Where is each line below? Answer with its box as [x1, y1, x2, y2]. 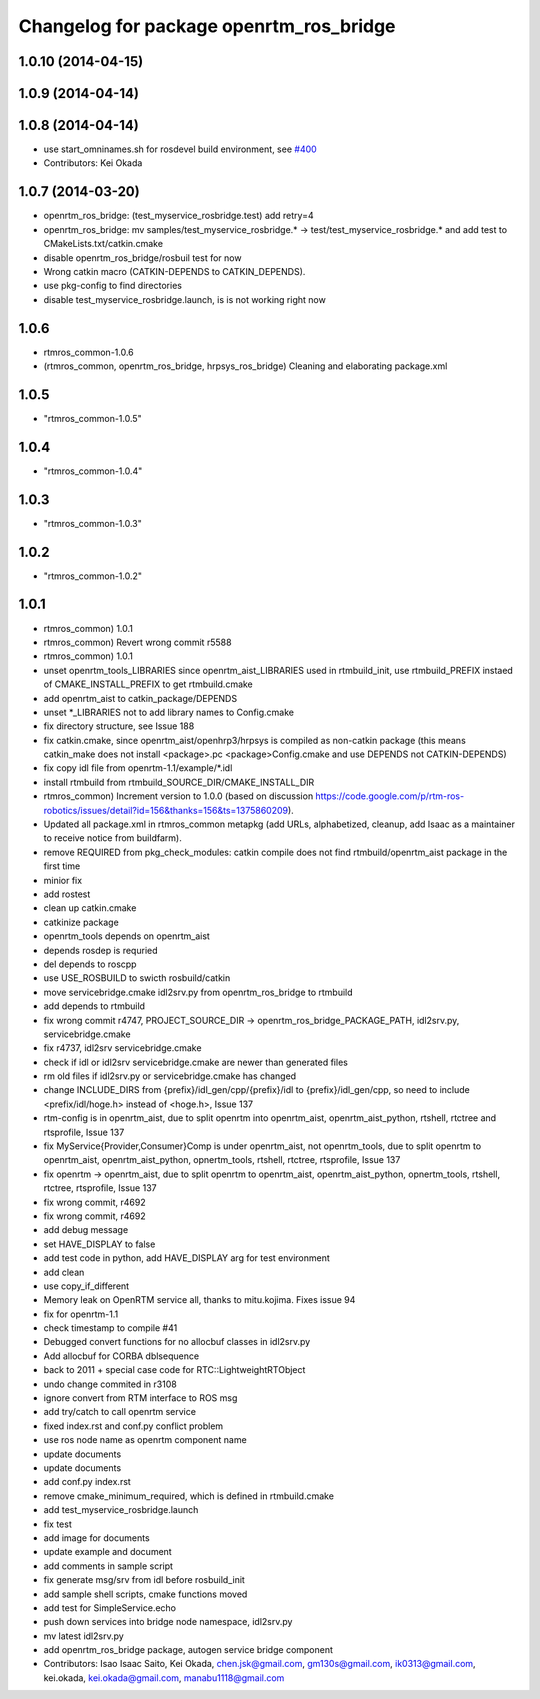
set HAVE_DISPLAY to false [43, 1238, 156, 1250]
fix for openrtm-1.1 [43, 1308, 119, 1320]
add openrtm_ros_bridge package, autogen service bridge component [43, 1644, 334, 1656]
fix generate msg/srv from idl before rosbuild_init [43, 1574, 245, 1586]
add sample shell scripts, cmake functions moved [43, 1588, 248, 1600]
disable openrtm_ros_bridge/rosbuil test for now [43, 251, 242, 264]
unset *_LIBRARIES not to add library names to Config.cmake [43, 706, 295, 718]
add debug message [43, 1224, 129, 1236]
